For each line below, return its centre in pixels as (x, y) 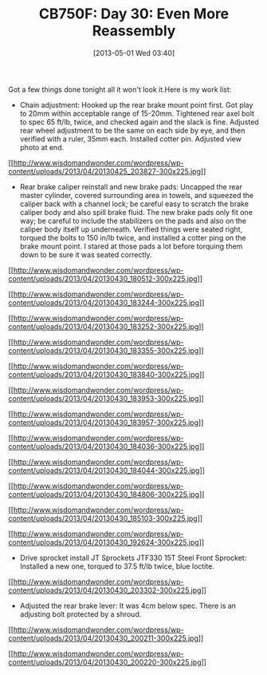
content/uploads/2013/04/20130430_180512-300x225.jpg (103, 278)
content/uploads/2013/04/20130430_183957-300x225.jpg (104, 422)
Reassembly (134, 31)
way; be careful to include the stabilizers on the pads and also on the (133, 220)
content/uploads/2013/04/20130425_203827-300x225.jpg (105, 171)
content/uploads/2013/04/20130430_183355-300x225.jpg (104, 350)
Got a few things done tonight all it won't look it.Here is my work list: (120, 89)
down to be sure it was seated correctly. (86, 254)
